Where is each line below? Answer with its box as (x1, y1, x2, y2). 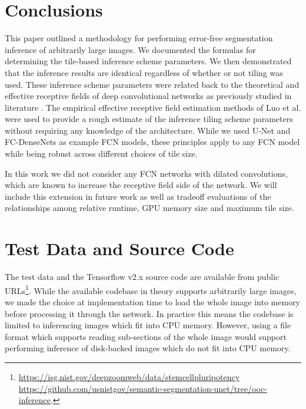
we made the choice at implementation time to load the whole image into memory (5, 296, 301, 308)
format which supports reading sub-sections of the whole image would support (5, 330, 287, 342)
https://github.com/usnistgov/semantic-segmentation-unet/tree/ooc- (18, 382, 267, 394)
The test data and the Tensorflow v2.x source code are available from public (5, 271, 280, 283)
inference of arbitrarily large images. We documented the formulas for (5, 43, 256, 55)
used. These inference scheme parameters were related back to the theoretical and (5, 78, 300, 90)
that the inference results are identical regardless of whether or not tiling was (5, 66, 283, 78)
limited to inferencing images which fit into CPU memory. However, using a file (5, 319, 291, 331)
